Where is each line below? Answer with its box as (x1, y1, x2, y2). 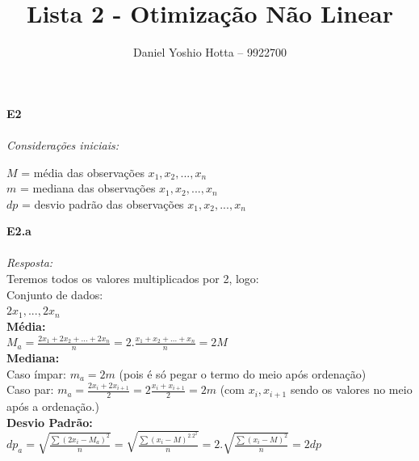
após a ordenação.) (6, 397, 99, 414)
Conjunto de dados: (6, 285, 103, 302)
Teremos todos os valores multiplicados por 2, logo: (6, 270, 259, 287)
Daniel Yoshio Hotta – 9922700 (132, 44, 287, 61)
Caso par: (6, 381, 54, 398)
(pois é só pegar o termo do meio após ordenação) (119, 365, 367, 382)
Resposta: (6, 254, 53, 271)
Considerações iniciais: (6, 136, 119, 153)
